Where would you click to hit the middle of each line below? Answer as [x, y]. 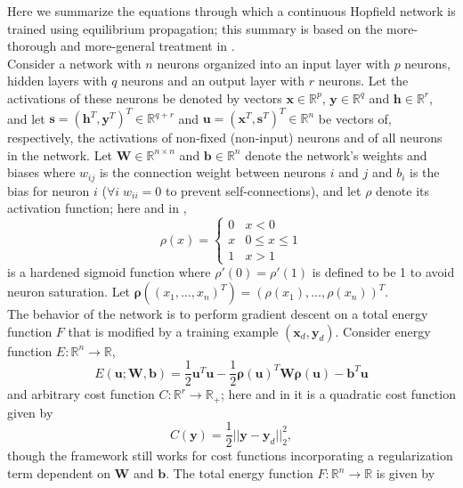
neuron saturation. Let [69, 292]
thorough [32, 46]
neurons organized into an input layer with [273, 63]
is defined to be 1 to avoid [383, 272]
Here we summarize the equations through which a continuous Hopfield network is [231, 11]
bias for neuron [49, 190]
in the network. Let [60, 155]
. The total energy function [240, 473]
